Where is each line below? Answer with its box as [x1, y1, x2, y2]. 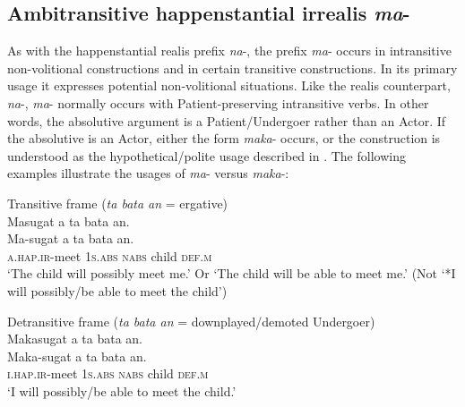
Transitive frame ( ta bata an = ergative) [7, 193, 228, 212]
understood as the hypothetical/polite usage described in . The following [7, 146, 406, 165]
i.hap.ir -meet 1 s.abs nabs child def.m [7, 364, 209, 383]
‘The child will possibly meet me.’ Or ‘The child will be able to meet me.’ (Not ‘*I [7, 264, 456, 283]
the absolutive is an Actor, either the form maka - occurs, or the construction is [7, 129, 441, 148]
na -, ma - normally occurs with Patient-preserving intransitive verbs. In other [7, 93, 429, 112]
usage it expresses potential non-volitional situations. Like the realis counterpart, [7, 76, 451, 95]
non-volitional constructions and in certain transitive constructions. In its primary [7, 58, 458, 77]
